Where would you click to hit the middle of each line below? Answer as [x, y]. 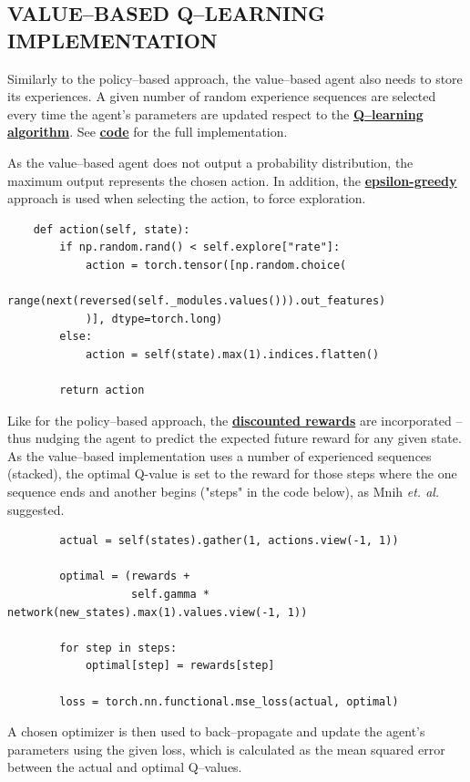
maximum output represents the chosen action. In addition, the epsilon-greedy [232, 180]
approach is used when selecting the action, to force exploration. [187, 198]
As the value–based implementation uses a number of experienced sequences [220, 455]
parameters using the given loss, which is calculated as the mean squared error [226, 749]
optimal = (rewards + [125, 576]
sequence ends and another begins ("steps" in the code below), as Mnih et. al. [224, 492]
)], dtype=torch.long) [154, 319]
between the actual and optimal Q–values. [125, 767]
